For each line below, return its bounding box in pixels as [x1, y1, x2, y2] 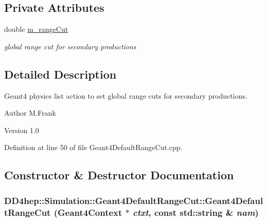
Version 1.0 [4, 124, 39, 135]
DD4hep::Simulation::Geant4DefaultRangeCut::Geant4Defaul [4, 194, 263, 207]
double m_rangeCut [4, 24, 68, 34]
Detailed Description [4, 66, 117, 82]
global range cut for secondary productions [4, 41, 136, 51]
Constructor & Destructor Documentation [4, 167, 234, 183]
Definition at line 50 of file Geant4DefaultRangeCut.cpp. [4, 142, 183, 153]
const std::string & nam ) [154, 206, 259, 218]
